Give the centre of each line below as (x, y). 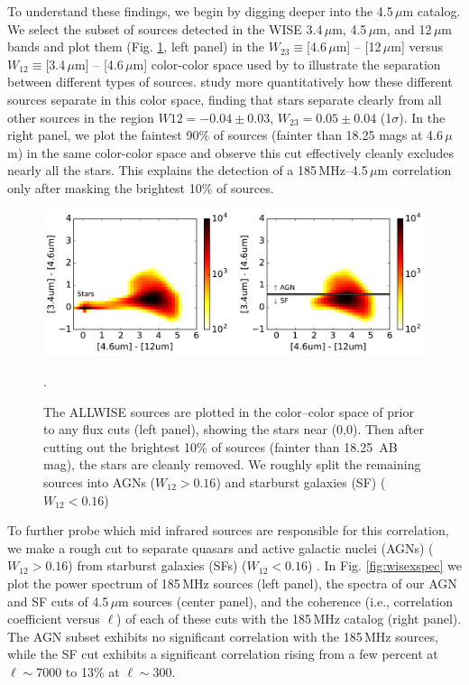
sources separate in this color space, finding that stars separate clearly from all (225, 99)
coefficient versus (54, 619)
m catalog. (432, 11)
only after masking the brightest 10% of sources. (141, 187)
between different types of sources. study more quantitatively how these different (230, 82)
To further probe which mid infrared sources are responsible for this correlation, (228, 530)
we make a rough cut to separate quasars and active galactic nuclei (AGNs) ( (221, 547)
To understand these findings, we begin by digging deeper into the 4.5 (200, 11)
